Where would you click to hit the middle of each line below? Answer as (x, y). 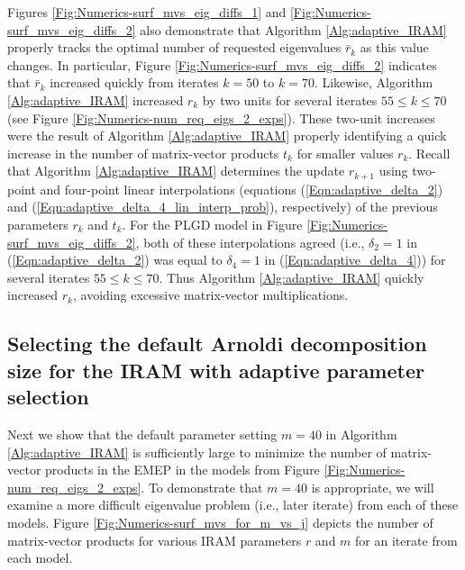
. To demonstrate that (202, 487)
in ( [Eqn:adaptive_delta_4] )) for (355, 260)
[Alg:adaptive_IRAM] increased (96, 100)
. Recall (429, 153)
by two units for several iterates (290, 100)
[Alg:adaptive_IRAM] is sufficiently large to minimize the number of (197, 452)
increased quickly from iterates (134, 82)
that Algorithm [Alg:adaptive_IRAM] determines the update (176, 171)
